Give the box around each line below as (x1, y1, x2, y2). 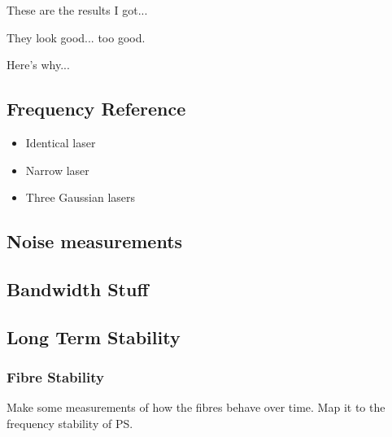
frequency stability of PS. (7, 414, 133, 431)
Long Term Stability (7, 324, 181, 349)
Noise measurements (7, 229, 183, 254)
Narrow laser (25, 161, 89, 178)
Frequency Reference (7, 96, 186, 121)
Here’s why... (7, 56, 70, 73)
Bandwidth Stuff (7, 276, 149, 301)
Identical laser (25, 133, 96, 151)
